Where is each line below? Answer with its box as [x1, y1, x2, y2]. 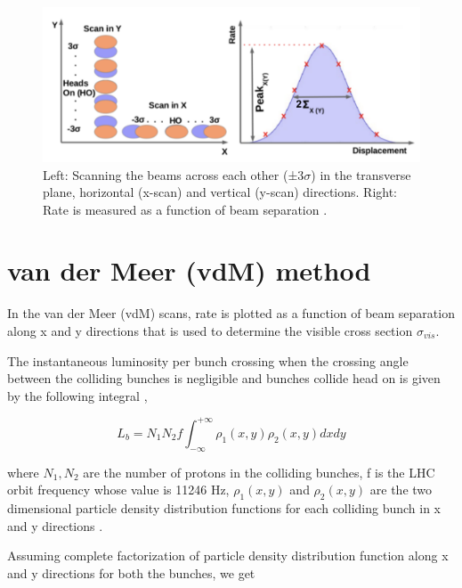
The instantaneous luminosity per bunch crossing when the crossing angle [7, 351, 409, 370]
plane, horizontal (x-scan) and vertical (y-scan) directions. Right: [43, 183, 398, 201]
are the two [369, 480, 433, 499]
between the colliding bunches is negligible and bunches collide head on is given [7, 369, 441, 388]
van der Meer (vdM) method [7, 252, 371, 289]
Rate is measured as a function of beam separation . [43, 200, 328, 218]
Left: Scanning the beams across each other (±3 [43, 165, 304, 184]
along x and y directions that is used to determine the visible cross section [7, 322, 413, 339]
